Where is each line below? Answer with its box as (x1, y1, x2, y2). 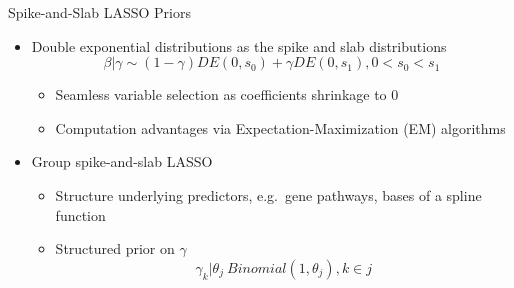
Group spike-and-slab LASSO (31, 151, 213, 172)
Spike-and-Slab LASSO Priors (8, 2, 191, 22)
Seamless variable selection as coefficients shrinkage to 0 (55, 84, 399, 105)
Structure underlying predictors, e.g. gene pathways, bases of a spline (55, 184, 482, 205)
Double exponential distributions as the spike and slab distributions (31, 35, 447, 56)
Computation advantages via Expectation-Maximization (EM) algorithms (55, 117, 506, 138)
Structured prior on (55, 238, 175, 259)
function (55, 204, 106, 225)
